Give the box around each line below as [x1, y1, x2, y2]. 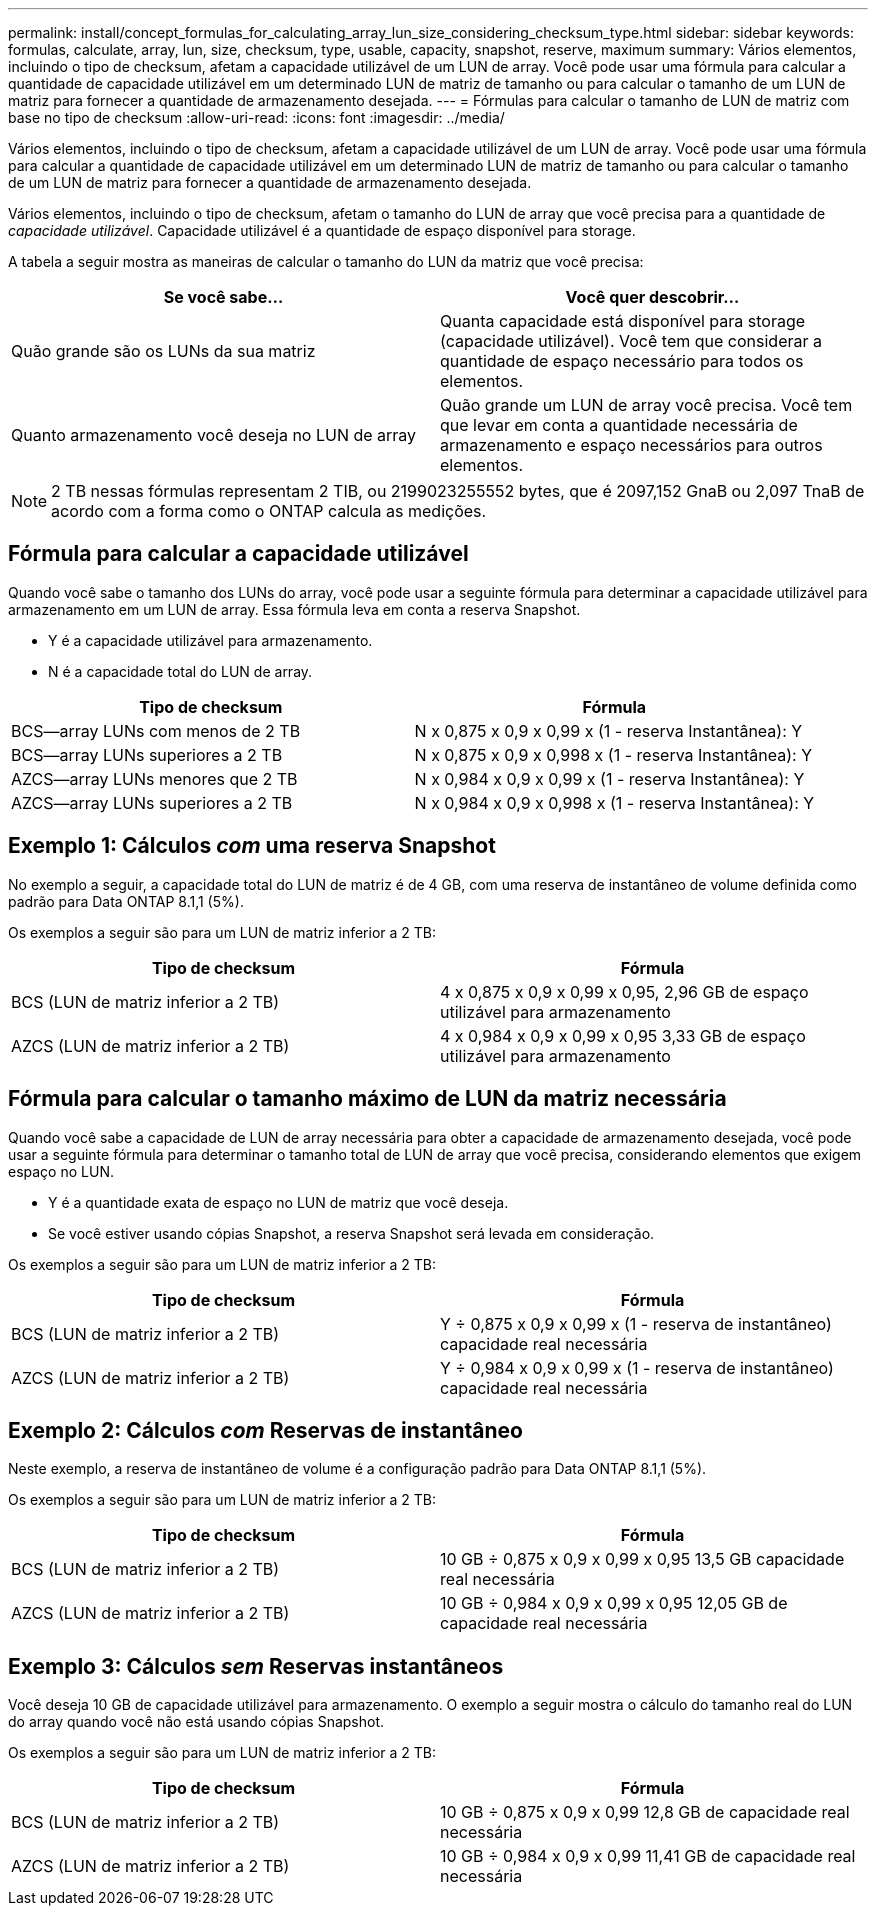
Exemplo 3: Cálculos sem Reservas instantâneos [8, 1653, 504, 1679]
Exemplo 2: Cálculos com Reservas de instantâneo [8, 1417, 523, 1443]
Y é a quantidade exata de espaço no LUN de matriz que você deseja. [48, 1193, 509, 1211]
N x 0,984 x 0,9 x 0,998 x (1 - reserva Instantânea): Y [414, 792, 815, 813]
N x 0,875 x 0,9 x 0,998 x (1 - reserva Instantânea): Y [414, 744, 813, 765]
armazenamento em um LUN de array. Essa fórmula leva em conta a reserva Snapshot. [8, 600, 581, 618]
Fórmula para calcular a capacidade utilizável [8, 541, 469, 567]
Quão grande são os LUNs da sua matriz [11, 341, 316, 361]
